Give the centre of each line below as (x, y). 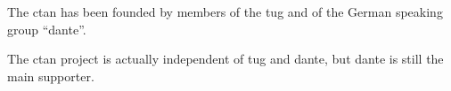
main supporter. (51, 76)
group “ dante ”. (47, 29)
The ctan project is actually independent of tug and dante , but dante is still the (225, 59)
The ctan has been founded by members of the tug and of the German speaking (225, 11)
